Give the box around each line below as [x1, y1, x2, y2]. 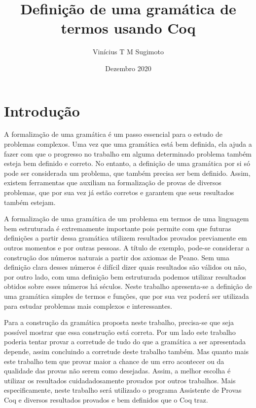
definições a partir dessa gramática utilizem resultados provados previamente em [4, 233, 247, 243]
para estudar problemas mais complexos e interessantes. [4, 300, 172, 311]
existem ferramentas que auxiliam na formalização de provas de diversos [4, 177, 221, 188]
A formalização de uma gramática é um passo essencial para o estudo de [4, 129, 222, 139]
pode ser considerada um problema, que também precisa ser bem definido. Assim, [4, 167, 251, 178]
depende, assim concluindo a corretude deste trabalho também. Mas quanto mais [4, 346, 249, 356]
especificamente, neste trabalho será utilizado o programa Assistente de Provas [4, 385, 242, 395]
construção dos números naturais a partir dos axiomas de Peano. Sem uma [4, 252, 230, 262]
